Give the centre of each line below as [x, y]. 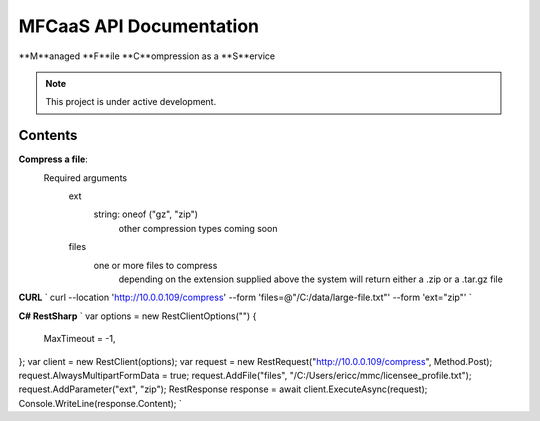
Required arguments [85, 177]
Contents [48, 135]
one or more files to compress [155, 265]
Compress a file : [53, 159]
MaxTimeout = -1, [79, 339]
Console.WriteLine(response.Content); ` [100, 403]
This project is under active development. [131, 102]
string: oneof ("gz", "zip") [146, 214]
